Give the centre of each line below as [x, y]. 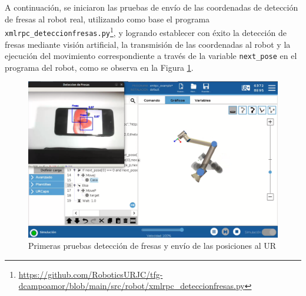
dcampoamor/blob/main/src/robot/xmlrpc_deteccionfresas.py [132, 286]
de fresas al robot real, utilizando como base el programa [107, 19]
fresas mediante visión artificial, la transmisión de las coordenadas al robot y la [148, 44]
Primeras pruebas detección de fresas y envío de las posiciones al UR [152, 246]
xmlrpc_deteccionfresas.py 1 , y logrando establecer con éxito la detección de [146, 32]
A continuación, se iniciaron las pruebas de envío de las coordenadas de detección [152, 7]
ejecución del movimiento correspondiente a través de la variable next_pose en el [151, 56]
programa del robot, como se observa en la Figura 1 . [99, 67]
